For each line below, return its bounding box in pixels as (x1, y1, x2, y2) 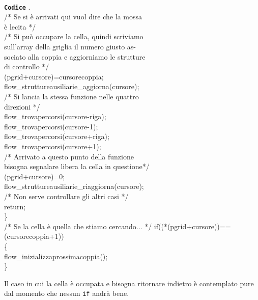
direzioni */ (4, 101, 40, 112)
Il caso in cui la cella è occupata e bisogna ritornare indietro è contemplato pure (4, 278, 254, 288)
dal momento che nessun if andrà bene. (4, 288, 129, 298)
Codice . (4, 1, 31, 12)
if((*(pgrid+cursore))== (154, 221, 231, 231)
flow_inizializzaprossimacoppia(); (4, 251, 108, 261)
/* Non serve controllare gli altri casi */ (4, 190, 129, 201)
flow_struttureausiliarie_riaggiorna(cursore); (4, 181, 144, 192)
